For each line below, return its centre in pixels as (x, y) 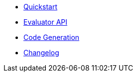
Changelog (41, 53)
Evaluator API (46, 22)
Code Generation (52, 37)
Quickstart (41, 7)
